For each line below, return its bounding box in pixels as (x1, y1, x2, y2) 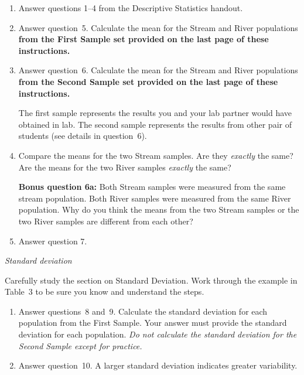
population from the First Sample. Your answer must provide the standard (18, 316, 287, 329)
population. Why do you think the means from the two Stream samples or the (18, 203, 299, 216)
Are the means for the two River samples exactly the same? (18, 161, 231, 173)
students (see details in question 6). (18, 129, 147, 142)
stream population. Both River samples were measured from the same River (18, 192, 291, 204)
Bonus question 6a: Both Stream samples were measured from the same (18, 180, 286, 193)
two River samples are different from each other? (18, 214, 193, 227)
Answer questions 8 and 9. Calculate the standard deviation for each (18, 305, 268, 317)
